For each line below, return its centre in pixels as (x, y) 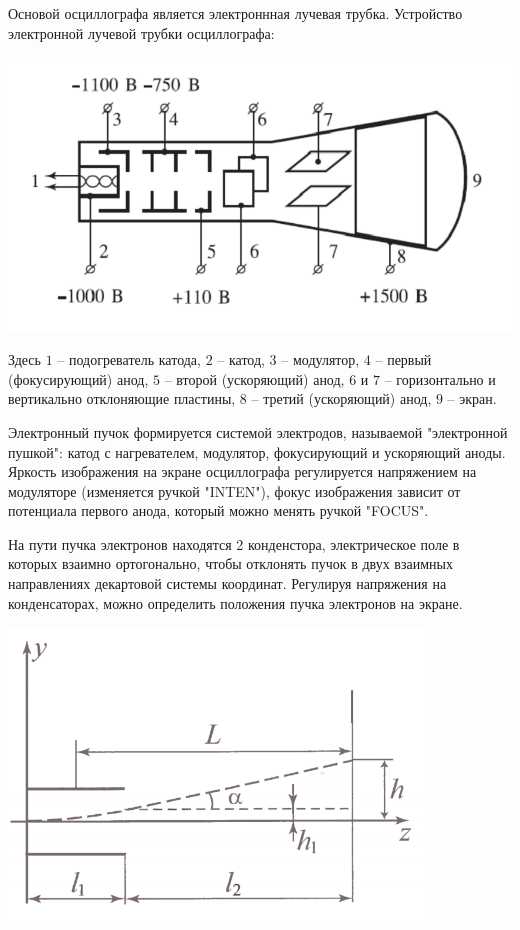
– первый (403, 359)
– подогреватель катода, (129, 359)
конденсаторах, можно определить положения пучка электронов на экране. (235, 602)
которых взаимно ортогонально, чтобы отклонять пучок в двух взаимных (230, 563)
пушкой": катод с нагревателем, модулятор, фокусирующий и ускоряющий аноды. (257, 451)
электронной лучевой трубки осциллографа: (141, 32)
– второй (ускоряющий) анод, (254, 378)
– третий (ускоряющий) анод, (341, 398)
